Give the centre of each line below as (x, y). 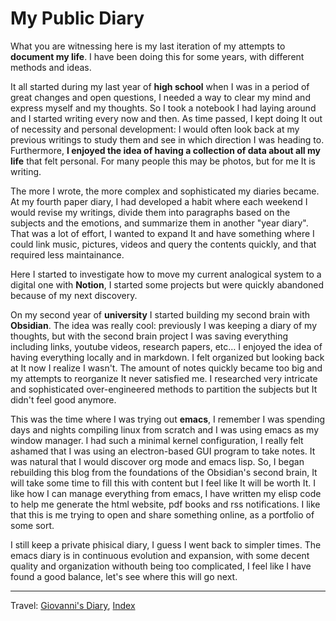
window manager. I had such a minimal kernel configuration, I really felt (157, 440)
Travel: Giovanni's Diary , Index (73, 605)
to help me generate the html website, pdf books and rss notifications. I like (165, 504)
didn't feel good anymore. (63, 399)
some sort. (32, 525)
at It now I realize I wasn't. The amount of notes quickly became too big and (166, 368)
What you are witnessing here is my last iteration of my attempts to (148, 46)
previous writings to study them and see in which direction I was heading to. (167, 139)
